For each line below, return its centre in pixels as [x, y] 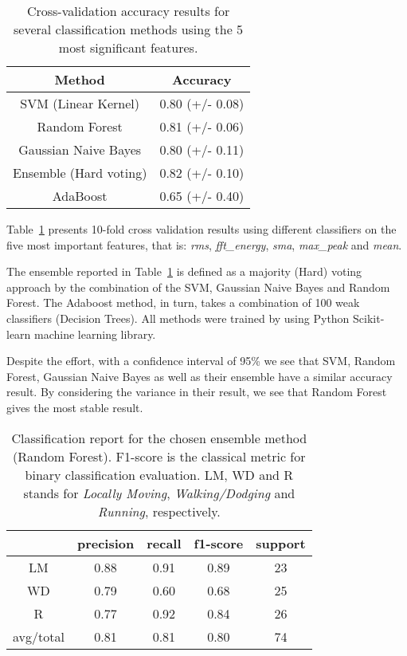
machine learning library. [95, 334]
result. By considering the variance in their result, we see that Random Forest [197, 392]
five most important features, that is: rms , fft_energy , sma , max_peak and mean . [204, 244]
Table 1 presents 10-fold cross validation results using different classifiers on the [202, 229]
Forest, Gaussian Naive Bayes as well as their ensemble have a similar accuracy [200, 376]
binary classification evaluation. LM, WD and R [159, 474]
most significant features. [128, 47]
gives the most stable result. [75, 407]
